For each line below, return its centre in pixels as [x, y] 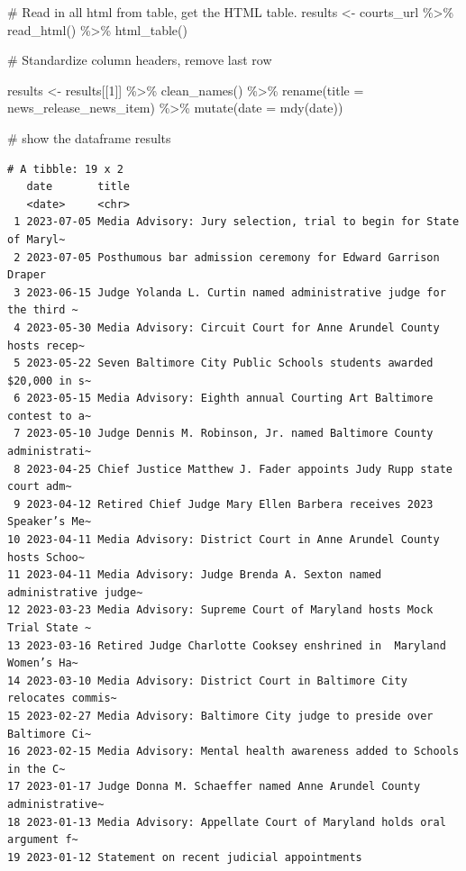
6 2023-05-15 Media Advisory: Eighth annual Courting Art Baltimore [224, 399]
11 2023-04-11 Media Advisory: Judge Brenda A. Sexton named [195, 575]
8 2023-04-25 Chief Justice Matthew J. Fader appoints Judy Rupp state [233, 469]
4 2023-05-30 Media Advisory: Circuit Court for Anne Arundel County [227, 327]
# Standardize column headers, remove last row [140, 60]
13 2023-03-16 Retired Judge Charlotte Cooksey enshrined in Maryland [227, 645]
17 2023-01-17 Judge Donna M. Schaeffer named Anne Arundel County [214, 787]
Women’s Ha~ [43, 663]
